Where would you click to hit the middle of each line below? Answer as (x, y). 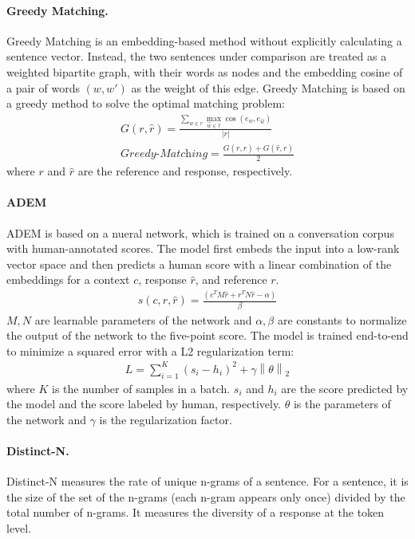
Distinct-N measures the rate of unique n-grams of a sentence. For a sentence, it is (207, 481)
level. (19, 528)
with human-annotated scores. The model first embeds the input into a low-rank (203, 248)
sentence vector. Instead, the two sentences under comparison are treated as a (197, 56)
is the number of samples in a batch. (141, 388)
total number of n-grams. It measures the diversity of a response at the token (196, 512)
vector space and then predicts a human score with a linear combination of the (199, 264)
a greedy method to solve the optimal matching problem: (146, 103)
